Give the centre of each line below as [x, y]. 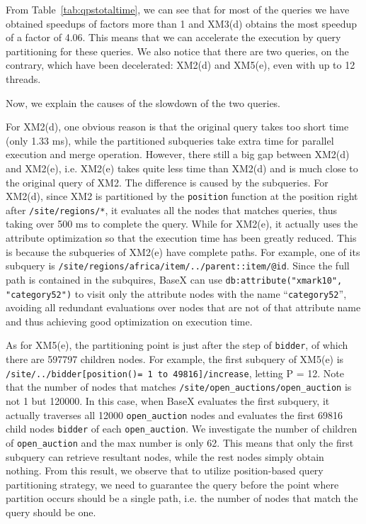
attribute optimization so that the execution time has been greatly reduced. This [181, 238]
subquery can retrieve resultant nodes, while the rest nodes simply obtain [165, 456]
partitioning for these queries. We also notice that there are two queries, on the [177, 51]
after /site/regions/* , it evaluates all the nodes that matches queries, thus [171, 210]
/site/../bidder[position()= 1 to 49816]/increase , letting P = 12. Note [175, 373]
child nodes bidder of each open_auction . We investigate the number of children [182, 429]
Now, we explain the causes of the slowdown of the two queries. [143, 102]
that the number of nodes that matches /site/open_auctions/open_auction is [179, 387]
